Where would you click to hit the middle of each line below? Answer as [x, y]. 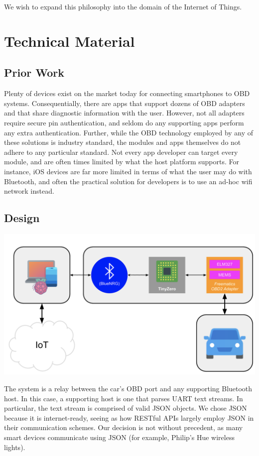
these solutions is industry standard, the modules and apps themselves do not [123, 142]
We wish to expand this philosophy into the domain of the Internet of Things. [123, 6]
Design [22, 218]
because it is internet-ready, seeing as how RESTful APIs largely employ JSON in [129, 417]
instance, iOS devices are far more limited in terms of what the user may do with [128, 171]
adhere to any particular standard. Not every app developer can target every [121, 152]
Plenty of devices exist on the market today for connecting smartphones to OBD [127, 93]
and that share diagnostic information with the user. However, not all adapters [124, 113]
